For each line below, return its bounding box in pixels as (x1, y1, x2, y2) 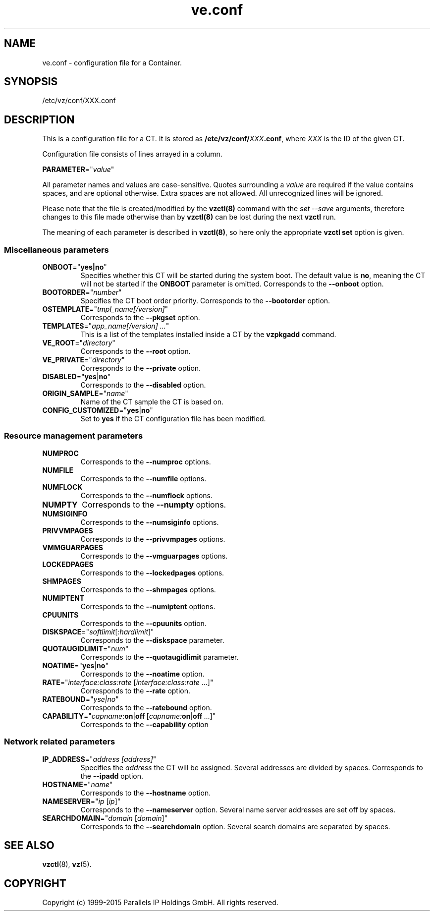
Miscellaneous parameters (4, 244, 109, 255)
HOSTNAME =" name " (42, 780, 113, 789)
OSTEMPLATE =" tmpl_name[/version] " (42, 305, 168, 314)
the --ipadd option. (80, 771, 143, 780)
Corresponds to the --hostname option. (80, 788, 211, 797)
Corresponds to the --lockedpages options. (80, 568, 224, 577)
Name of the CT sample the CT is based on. (80, 398, 224, 406)
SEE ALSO (4, 839, 54, 852)
